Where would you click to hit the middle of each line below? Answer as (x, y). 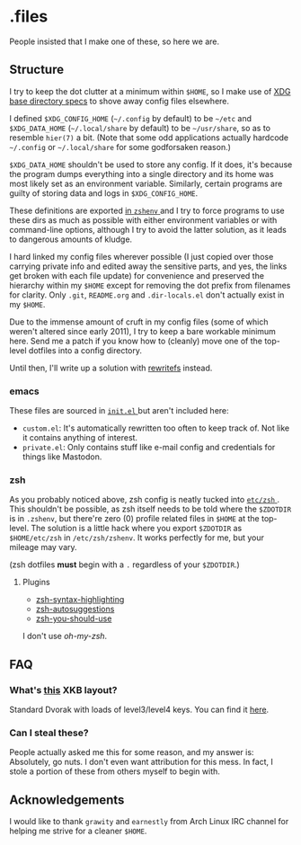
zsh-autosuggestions (75, 609)
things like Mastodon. (62, 457)
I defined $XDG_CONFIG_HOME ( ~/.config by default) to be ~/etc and (130, 118)
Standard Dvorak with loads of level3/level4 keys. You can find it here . (139, 710)
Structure (37, 70)
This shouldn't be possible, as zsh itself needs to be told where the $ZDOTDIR (150, 509)
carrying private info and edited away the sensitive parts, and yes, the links (148, 266)
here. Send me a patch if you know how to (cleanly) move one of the (136, 341)
